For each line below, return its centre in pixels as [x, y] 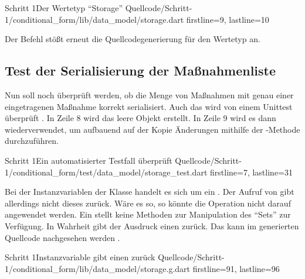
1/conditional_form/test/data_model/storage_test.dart [106, 172]
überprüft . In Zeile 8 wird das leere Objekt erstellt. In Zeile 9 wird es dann [140, 118]
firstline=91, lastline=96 [236, 268]
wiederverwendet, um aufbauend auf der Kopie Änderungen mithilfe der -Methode [152, 129]
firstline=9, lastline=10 [228, 19]
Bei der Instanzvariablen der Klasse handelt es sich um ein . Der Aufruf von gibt [150, 192]
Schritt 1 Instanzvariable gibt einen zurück [80, 257]
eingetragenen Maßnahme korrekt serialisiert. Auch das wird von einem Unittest [149, 106]
